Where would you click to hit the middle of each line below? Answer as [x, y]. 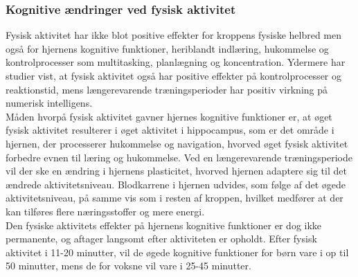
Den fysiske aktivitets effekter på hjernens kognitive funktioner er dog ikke [164, 225]
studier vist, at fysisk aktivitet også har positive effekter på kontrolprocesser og [174, 75]
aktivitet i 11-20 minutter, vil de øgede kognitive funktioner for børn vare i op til [177, 252]
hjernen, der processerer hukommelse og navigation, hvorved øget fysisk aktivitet [177, 143]
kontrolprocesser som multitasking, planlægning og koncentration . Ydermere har [176, 62]
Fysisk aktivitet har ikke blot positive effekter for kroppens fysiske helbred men [174, 35]
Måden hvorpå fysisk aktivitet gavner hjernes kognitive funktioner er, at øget [169, 116]
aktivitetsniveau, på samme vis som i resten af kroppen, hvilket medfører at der [174, 198]
